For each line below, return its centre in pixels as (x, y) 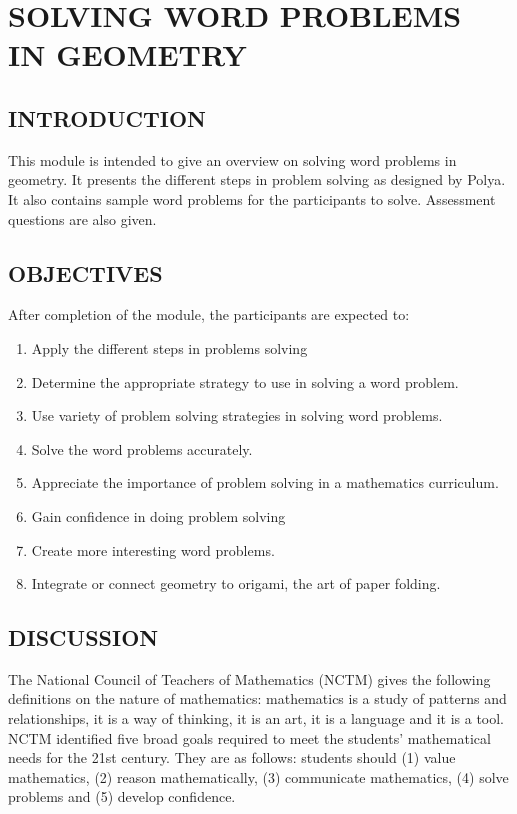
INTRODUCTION (107, 117)
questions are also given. (82, 218)
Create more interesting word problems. (153, 549)
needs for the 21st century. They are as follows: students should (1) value (232, 757)
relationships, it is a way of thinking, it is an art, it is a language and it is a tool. (256, 718)
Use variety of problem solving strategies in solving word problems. (237, 415)
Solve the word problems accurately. (142, 448)
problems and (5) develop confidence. (122, 796)
